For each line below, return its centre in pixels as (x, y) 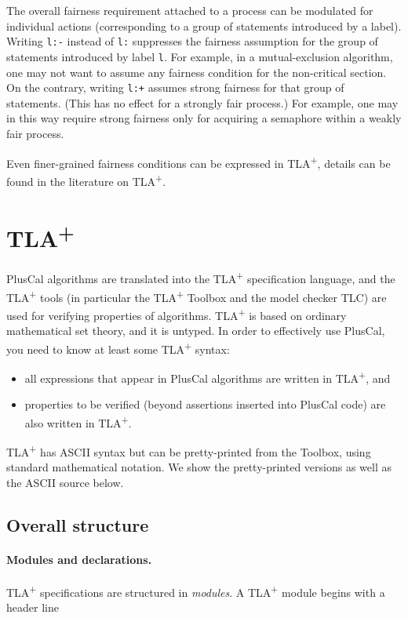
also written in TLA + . (78, 421)
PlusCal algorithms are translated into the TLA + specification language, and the (201, 278)
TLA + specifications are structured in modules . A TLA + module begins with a (196, 591)
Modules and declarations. (79, 559)
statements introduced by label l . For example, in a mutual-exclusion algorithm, (200, 56)
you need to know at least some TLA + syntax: (118, 347)
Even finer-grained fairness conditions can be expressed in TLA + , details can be (199, 162)
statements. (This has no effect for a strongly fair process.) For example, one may (202, 102)
